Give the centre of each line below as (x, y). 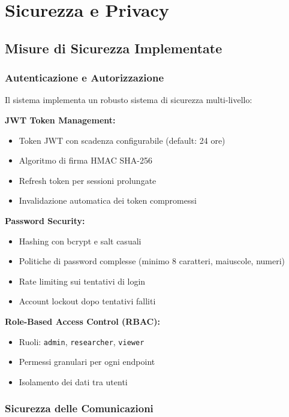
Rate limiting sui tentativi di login (82, 281)
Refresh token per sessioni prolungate (88, 180)
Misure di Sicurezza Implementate (114, 48)
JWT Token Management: (60, 120)
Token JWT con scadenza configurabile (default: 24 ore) (122, 140)
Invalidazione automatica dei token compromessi (108, 200)
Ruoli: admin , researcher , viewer (82, 341)
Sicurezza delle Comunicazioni (79, 408)
